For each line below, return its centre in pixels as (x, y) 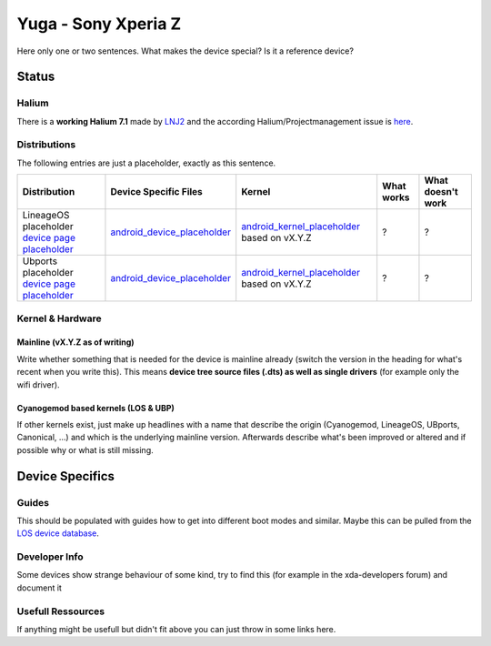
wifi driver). (38, 384)
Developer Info (50, 557)
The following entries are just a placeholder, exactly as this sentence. (146, 163)
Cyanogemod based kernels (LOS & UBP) (95, 408)
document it (40, 588)
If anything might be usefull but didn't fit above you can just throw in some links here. (176, 629)
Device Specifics (66, 476)
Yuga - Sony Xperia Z (99, 24)
